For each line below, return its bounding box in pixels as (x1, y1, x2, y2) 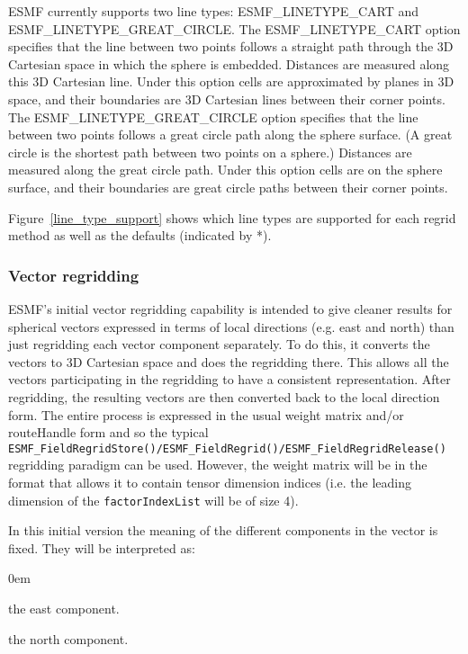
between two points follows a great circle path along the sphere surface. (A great (8, 125, 453, 144)
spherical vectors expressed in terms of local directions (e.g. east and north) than (8, 317, 454, 336)
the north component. (8, 629, 129, 648)
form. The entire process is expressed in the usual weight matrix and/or (8, 405, 404, 424)
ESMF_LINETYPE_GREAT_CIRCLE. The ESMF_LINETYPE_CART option (8, 19, 461, 38)
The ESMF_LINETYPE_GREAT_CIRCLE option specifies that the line (8, 107, 418, 126)
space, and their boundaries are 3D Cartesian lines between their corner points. (8, 89, 445, 108)
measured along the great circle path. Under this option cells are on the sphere (8, 160, 443, 179)
